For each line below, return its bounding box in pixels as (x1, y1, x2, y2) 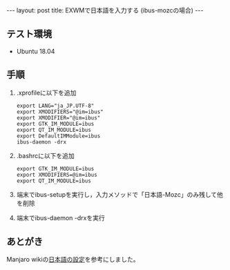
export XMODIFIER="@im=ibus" (16, 114, 101, 122)
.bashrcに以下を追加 (16, 151, 75, 160)
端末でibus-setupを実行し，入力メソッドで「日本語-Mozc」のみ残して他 (16, 190, 224, 198)
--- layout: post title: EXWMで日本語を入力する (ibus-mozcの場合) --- (6, 6, 204, 15)
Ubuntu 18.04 (16, 47, 55, 55)
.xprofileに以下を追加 (16, 88, 77, 97)
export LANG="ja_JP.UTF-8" (16, 102, 95, 109)
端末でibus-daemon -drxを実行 (16, 213, 105, 222)
